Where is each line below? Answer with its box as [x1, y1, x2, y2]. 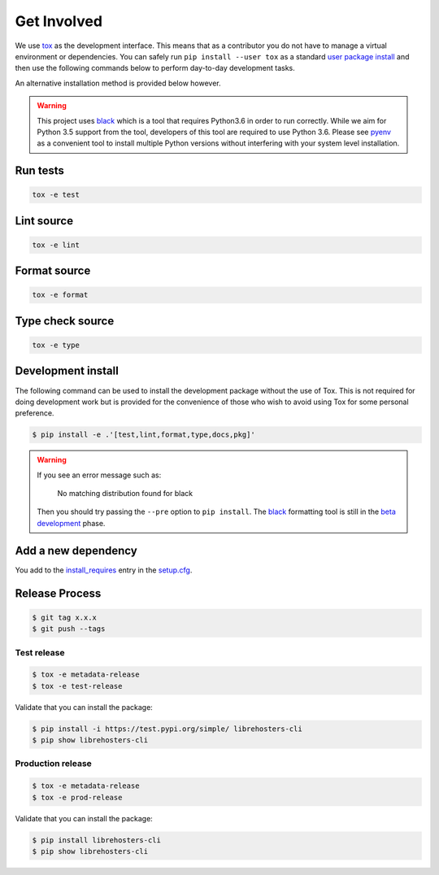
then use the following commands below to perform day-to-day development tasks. [15, 63, 296, 73]
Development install [15, 364, 120, 378]
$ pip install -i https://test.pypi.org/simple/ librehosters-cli [32, 724, 302, 734]
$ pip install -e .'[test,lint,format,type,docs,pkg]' [32, 430, 255, 439]
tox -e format [32, 290, 89, 300]
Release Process [15, 586, 102, 600]
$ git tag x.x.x [32, 612, 98, 622]
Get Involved [15, 12, 103, 30]
